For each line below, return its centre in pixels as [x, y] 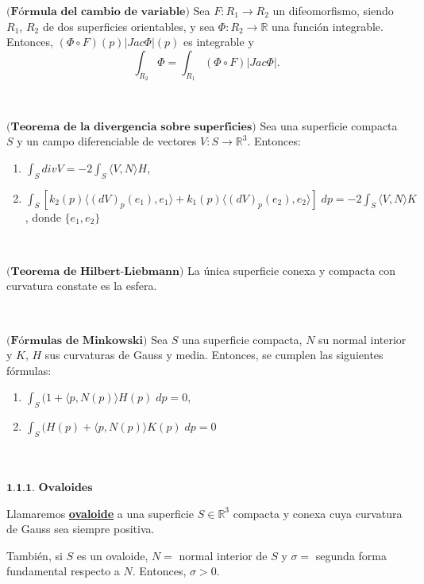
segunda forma [351, 555]
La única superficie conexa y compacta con [292, 270]
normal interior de [223, 555]
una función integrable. [328, 26]
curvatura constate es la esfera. [82, 286]
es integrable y [219, 42]
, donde [43, 217]
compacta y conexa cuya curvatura [318, 513]
